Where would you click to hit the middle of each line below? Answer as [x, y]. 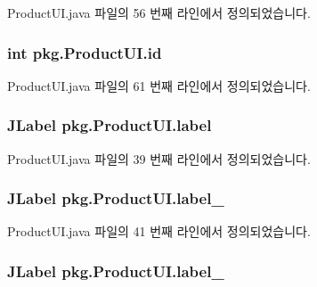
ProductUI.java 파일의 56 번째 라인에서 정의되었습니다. [159, 12]
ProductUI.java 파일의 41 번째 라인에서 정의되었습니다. [159, 231]
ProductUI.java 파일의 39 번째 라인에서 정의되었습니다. [159, 158]
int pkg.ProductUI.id [85, 52]
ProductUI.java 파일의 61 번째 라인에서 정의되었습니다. [159, 85]
